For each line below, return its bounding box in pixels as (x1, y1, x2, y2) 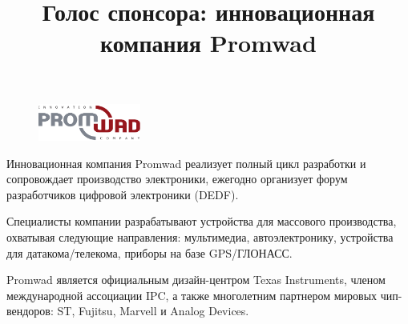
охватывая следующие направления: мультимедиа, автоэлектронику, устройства (6, 228, 394, 245)
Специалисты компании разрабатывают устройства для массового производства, (6, 213, 397, 230)
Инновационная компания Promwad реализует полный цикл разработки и (6, 154, 366, 171)
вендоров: (6, 302, 54, 319)
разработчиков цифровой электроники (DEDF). (6, 186, 239, 202)
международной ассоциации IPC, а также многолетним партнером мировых (6, 286, 378, 303)
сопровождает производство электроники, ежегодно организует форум (6, 170, 348, 187)
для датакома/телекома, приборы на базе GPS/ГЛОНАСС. (6, 244, 293, 261)
